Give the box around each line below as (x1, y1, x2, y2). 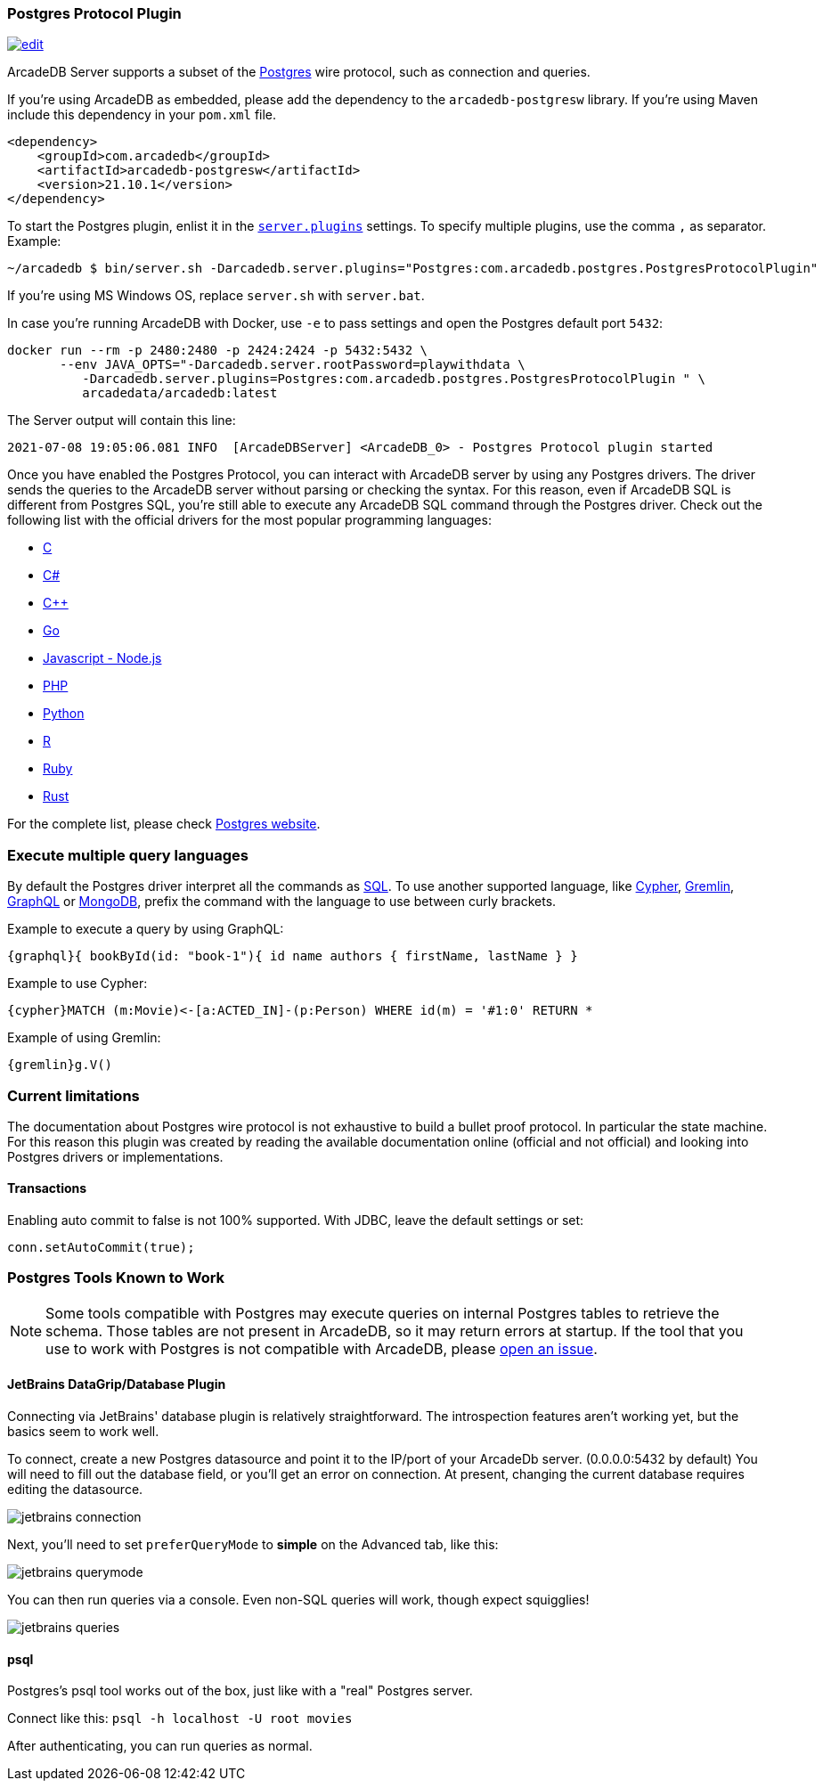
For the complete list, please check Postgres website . (7, 816, 321, 832)
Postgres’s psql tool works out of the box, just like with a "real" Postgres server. (7, 1683, 473, 1699)
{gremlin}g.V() (7, 1057, 113, 1073)
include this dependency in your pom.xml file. (7, 107, 277, 123)
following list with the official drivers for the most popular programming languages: (7, 512, 492, 528)
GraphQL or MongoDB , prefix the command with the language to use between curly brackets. (7, 894, 557, 910)
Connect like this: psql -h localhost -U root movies (7, 1710, 353, 1727)
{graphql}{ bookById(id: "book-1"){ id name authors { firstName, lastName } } (7, 949, 578, 964)
